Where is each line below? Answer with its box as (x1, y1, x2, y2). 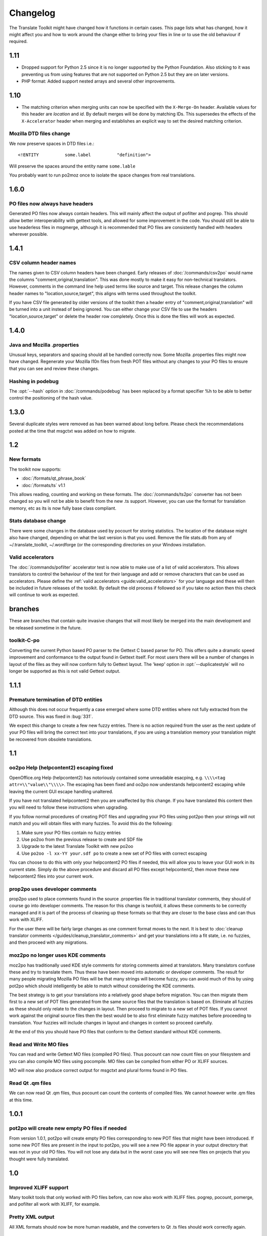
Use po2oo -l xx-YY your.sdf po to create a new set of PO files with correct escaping (21, 850, 207, 856)
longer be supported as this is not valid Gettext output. (9, 668, 121, 674)
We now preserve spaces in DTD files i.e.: (9, 140, 94, 146)
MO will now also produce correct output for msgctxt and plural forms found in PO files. (9, 1067, 188, 1073)
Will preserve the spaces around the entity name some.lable (9, 163, 135, 169)
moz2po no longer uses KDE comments (9, 952, 106, 959)
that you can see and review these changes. (9, 365, 99, 371)
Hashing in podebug (9, 378, 59, 385)
